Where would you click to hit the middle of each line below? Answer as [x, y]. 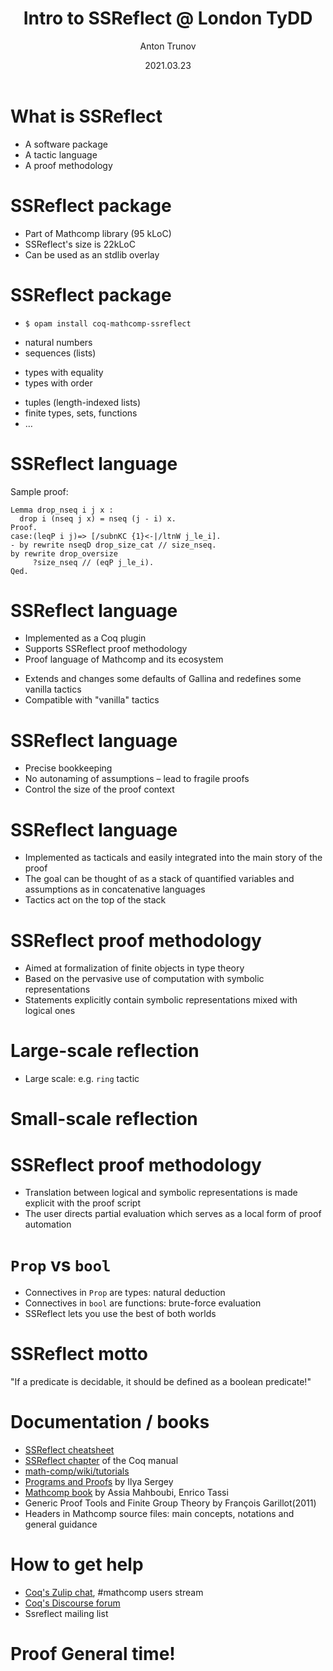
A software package [66, 144]
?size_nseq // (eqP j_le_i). [93, 562]
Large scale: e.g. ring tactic [82, 1079]
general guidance [61, 1524]
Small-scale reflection [104, 1119]
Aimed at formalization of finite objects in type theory [134, 968]
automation [48, 1224]
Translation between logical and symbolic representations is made [161, 1193]
